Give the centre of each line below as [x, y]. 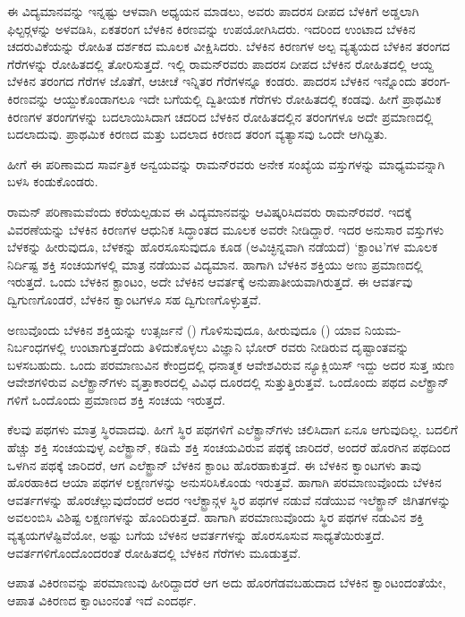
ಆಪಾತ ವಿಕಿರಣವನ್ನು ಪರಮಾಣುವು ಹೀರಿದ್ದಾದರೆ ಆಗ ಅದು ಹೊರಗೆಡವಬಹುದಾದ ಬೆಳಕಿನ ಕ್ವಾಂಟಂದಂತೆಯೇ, [227, 583]
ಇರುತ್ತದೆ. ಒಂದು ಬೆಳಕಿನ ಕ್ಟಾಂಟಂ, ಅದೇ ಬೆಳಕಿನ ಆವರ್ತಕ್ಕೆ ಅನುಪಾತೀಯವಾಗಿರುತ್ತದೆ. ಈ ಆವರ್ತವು [210, 282]
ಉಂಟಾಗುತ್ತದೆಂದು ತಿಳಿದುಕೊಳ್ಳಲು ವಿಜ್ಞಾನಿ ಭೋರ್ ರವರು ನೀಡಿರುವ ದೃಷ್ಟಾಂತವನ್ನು [240, 347]
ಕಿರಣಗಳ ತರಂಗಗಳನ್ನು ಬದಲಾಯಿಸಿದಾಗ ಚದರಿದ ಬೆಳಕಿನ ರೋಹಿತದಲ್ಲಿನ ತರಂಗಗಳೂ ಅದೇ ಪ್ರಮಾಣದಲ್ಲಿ [220, 116]
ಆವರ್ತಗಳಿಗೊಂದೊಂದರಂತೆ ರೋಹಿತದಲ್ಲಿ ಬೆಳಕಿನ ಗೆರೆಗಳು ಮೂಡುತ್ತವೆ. [154, 552]
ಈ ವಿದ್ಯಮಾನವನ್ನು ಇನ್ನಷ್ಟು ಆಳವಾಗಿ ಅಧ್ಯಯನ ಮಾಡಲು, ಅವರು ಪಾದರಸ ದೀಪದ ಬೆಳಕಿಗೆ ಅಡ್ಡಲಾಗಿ [213, 11]
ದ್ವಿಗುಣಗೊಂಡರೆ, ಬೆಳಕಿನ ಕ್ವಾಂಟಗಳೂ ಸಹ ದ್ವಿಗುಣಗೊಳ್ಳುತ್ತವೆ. [135, 299]
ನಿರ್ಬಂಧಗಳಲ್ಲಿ [37, 347]
